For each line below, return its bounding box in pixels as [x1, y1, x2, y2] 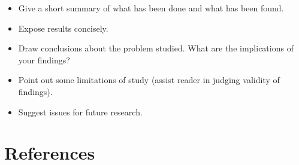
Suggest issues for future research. [18, 105, 143, 118]
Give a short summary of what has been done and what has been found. [18, 2, 284, 14]
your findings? [18, 53, 70, 66]
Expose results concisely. [18, 22, 108, 34]
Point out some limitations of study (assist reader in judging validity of [18, 74, 280, 86]
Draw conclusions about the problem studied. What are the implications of [18, 42, 294, 54]
